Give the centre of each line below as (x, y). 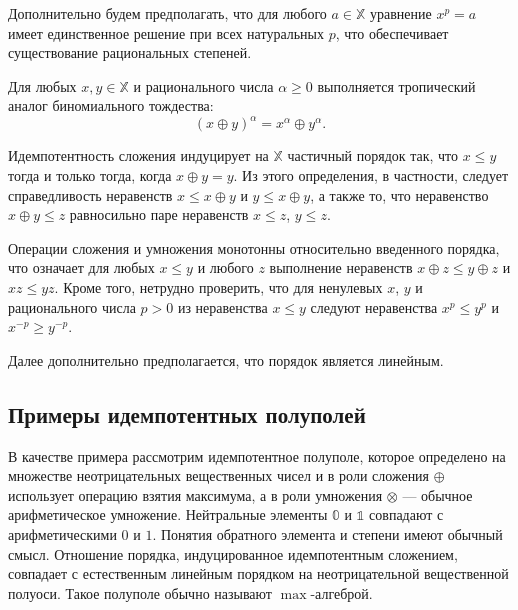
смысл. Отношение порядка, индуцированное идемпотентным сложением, (233, 553)
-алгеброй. (341, 592)
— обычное (437, 494)
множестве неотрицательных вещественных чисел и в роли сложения (219, 475)
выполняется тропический (396, 85)
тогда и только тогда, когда (90, 175)
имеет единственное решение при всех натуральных (166, 32)
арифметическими (62, 533)
